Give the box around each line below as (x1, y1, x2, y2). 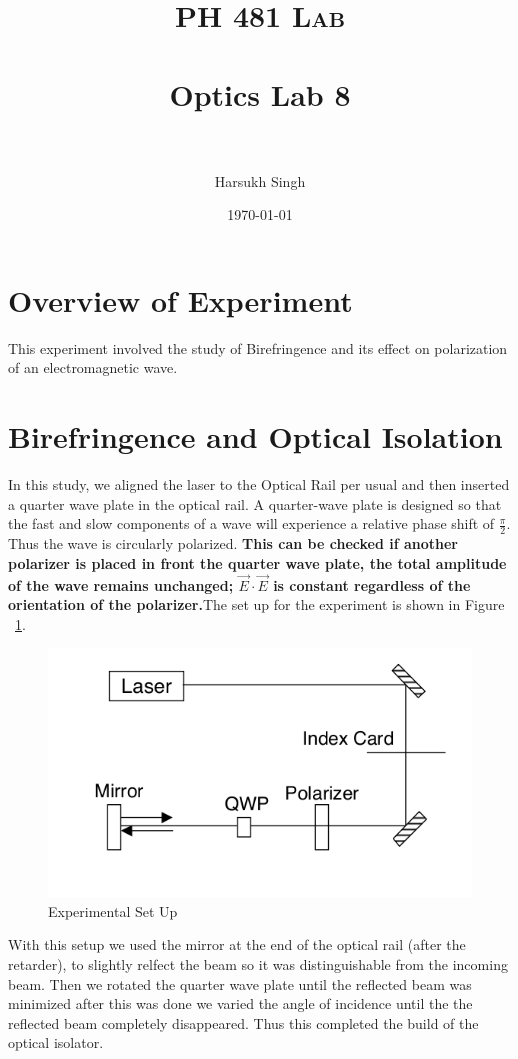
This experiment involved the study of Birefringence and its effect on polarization (8, 337, 508, 358)
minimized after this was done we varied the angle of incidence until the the (8, 993, 473, 1014)
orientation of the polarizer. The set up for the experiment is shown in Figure (8, 594, 505, 615)
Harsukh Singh (214, 170, 306, 191)
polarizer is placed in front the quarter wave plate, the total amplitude (8, 552, 507, 573)
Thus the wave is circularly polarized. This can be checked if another (8, 533, 458, 554)
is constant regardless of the (273, 574, 471, 595)
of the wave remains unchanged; (8, 574, 234, 595)
